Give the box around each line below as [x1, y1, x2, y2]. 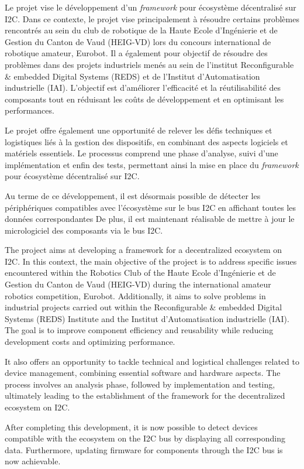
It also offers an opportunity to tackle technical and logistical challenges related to [5, 355, 300, 367]
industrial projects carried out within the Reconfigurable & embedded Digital [5, 301, 282, 313]
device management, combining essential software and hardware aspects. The [5, 367, 281, 379]
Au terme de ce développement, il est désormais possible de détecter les [5, 189, 261, 201]
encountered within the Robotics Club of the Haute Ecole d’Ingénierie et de [5, 266, 276, 279]
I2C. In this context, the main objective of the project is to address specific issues [5, 255, 297, 267]
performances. [5, 104, 54, 117]
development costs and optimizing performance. [5, 336, 175, 348]
